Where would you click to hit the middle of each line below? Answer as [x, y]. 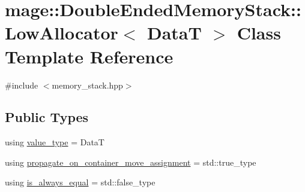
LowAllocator [62, 33]
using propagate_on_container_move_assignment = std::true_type [131, 162]
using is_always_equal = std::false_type [80, 182]
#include [22, 85]
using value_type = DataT [55, 142]
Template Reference [89, 56]
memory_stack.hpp [87, 85]
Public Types [47, 117]
